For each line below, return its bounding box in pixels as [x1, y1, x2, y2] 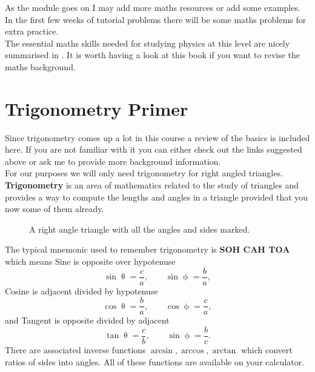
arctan [212, 347, 236, 355]
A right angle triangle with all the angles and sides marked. [29, 222, 250, 235]
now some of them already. [5, 202, 104, 215]
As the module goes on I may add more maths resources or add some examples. [5, 1, 300, 13]
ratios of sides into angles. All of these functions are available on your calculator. [5, 355, 305, 368]
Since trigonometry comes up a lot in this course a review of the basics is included [5, 131, 310, 144]
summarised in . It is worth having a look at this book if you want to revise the [5, 48, 300, 61]
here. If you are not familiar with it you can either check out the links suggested [5, 143, 302, 156]
